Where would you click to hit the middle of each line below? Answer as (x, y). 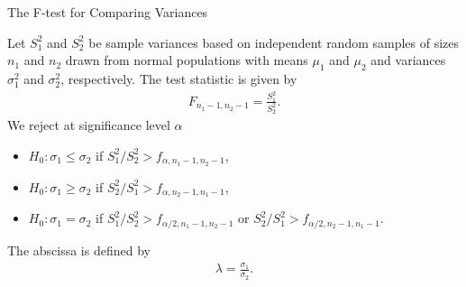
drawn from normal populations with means (187, 60)
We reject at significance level (89, 125)
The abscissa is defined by (79, 250)
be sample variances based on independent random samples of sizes (274, 42)
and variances (408, 60)
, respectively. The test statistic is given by (179, 78)
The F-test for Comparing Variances (108, 12)
